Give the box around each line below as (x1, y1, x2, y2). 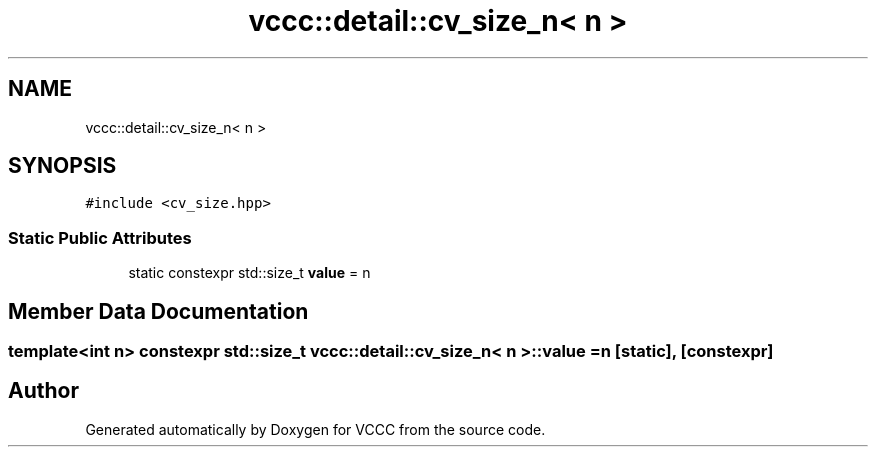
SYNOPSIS (8, 153, 117, 179)
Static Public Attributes (8, 227, 192, 248)
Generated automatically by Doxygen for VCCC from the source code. (85, 420, 546, 438)
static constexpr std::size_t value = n (128, 264, 371, 282)
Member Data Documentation (8, 298, 309, 324)
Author (8, 378, 79, 404)
